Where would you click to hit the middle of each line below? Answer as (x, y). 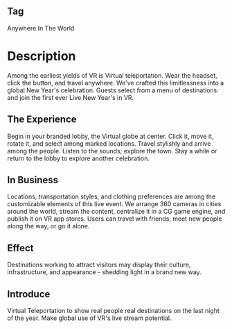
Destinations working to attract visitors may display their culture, (99, 265)
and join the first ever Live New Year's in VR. (71, 97)
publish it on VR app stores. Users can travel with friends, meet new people (115, 219)
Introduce (29, 294)
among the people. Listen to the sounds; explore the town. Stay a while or (112, 151)
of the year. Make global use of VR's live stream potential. (89, 318)
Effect (20, 248)
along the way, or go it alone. (48, 226)
